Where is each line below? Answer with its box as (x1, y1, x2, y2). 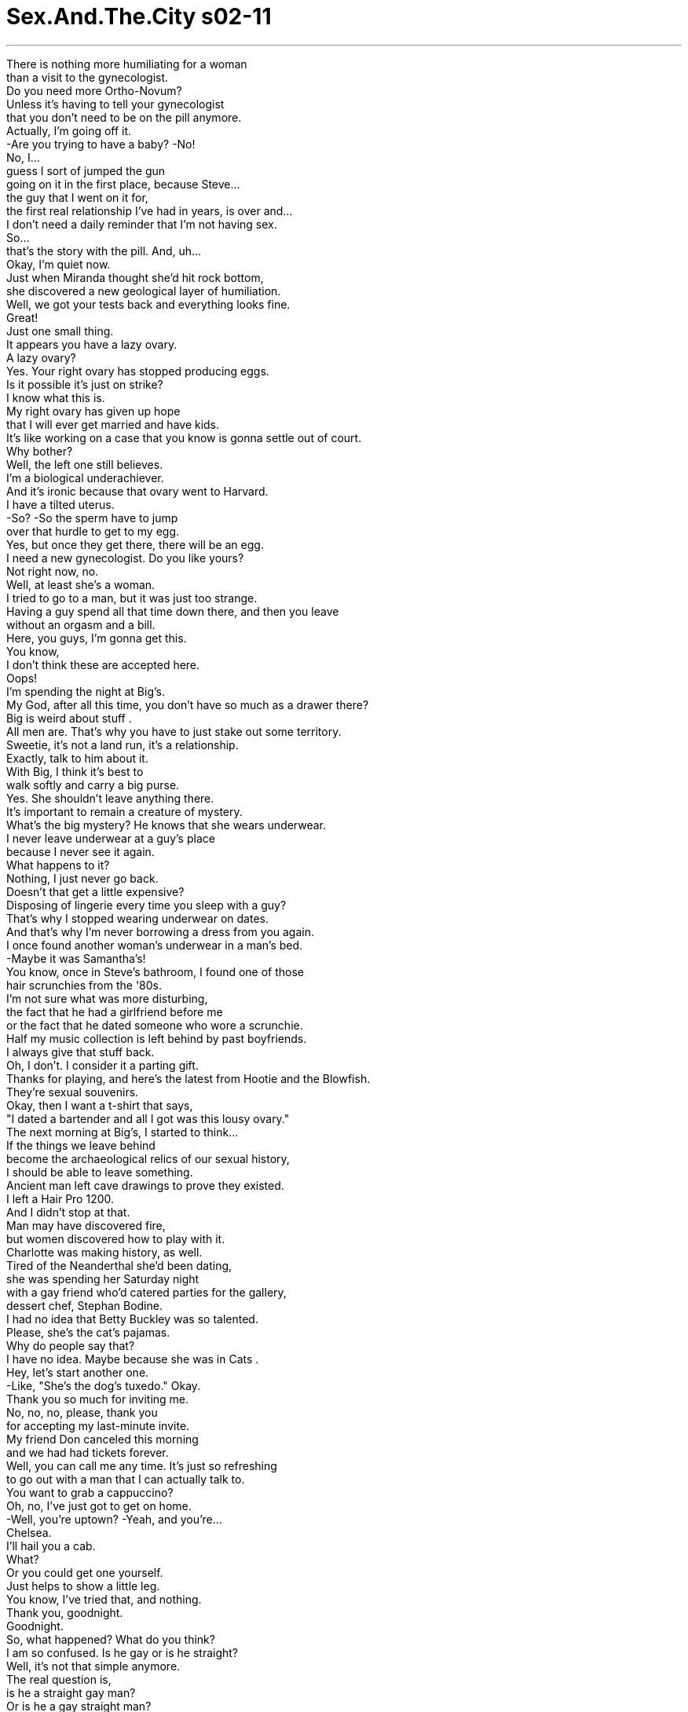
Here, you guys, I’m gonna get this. (6, 631, 187, 645)
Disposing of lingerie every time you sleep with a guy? (6, 898, 287, 912)
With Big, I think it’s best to (6, 764, 144, 778)
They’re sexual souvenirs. (6, 1085, 139, 1099)
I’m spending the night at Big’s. (6, 684, 165, 698)
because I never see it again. (6, 844, 155, 858)
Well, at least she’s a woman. (6, 577, 156, 591)
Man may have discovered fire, (6, 1218, 166, 1232)
